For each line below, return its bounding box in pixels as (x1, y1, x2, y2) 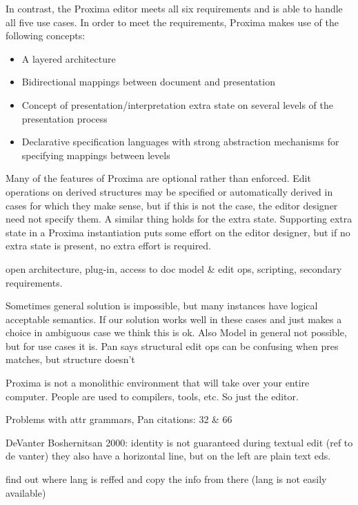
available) (6, 485, 46, 499)
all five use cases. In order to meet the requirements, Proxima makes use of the (6, 14, 339, 29)
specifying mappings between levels (21, 147, 170, 162)
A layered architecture (21, 51, 116, 65)
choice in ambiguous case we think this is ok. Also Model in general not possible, (6, 325, 347, 340)
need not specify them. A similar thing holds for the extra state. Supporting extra (6, 212, 352, 226)
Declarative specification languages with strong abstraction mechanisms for (21, 134, 339, 149)
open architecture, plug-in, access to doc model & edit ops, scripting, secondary (6, 261, 342, 276)
